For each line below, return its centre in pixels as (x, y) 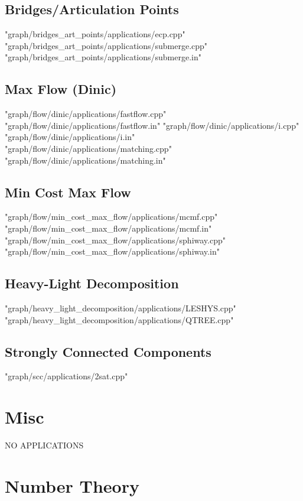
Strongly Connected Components (108, 351)
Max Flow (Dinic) (61, 89)
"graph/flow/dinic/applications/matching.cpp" (88, 148)
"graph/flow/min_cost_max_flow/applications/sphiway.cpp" (115, 240)
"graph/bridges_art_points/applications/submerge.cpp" (106, 45)
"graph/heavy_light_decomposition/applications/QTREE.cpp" (119, 319)
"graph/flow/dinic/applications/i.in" (70, 137)
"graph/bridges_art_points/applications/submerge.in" (103, 57)
